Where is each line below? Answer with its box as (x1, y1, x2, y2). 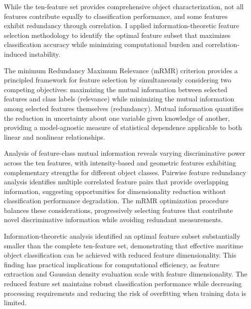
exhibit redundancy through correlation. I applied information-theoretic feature (4, 20, 239, 31)
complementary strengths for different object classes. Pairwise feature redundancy (4, 167, 247, 177)
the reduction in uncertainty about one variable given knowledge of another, (4, 113, 230, 123)
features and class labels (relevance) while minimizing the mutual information (4, 94, 235, 104)
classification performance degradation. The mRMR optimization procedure (4, 195, 229, 206)
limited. (4, 297, 27, 308)
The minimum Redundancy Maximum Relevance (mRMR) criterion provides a (4, 65, 238, 75)
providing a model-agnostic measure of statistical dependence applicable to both (4, 122, 242, 132)
